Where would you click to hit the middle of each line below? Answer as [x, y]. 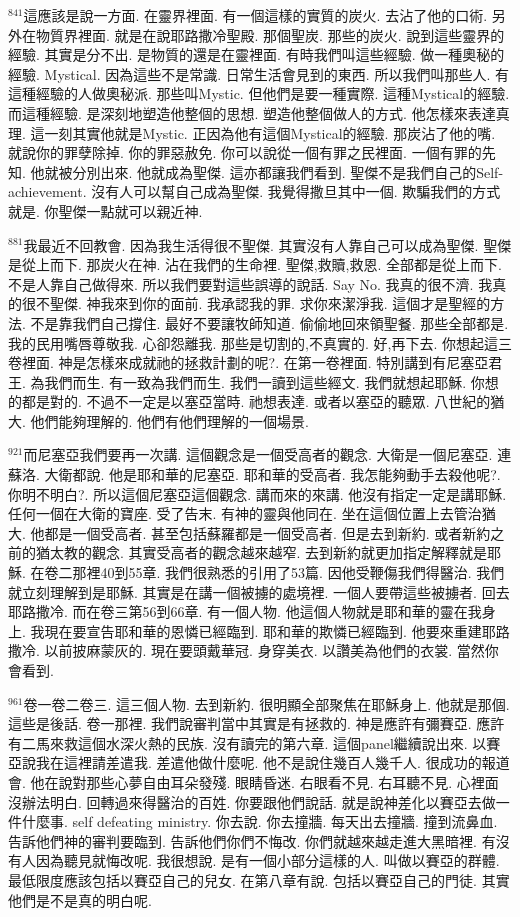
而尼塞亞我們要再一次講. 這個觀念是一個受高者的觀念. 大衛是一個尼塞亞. [258, 454]
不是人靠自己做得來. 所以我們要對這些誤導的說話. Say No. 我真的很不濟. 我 [250, 283]
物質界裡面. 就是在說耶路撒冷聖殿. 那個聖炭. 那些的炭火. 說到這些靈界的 [270, 34]
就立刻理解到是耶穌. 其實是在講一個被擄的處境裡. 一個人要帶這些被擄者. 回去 [259, 591]
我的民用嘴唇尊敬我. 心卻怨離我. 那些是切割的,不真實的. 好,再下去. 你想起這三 [260, 342]
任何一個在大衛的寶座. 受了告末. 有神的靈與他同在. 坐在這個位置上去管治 [245, 513]
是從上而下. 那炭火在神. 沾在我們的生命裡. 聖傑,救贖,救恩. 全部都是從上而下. [255, 264]
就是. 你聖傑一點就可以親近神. [105, 210]
